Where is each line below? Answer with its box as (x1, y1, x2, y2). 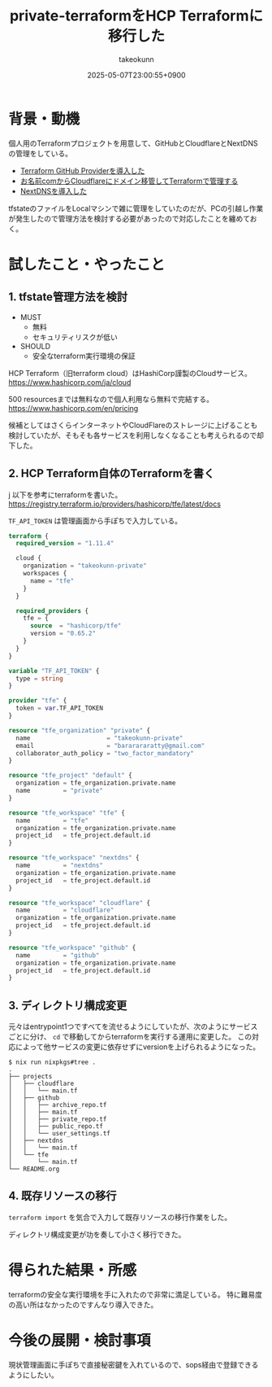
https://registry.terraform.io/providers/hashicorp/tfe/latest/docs (8, 499, 222, 509)
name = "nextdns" (15, 861, 104, 869)
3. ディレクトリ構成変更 (8, 998, 127, 1013)
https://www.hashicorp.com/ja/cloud (8, 377, 132, 387)
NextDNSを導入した (19, 186, 88, 195)
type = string (15, 674, 63, 683)
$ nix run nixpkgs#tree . (8, 1058, 96, 1066)
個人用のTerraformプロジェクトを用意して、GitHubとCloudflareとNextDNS (8, 138, 258, 148)
